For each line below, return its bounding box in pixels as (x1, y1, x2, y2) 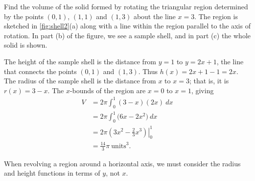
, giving (191, 85, 214, 95)
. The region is (194, 11, 238, 21)
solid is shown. (4, 40, 47, 50)
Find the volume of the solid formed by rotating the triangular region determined (4, 1, 248, 11)
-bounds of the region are (70, 85, 146, 95)
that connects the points (4, 66, 77, 76)
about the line (133, 11, 176, 21)
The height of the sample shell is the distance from (4, 56, 157, 66)
